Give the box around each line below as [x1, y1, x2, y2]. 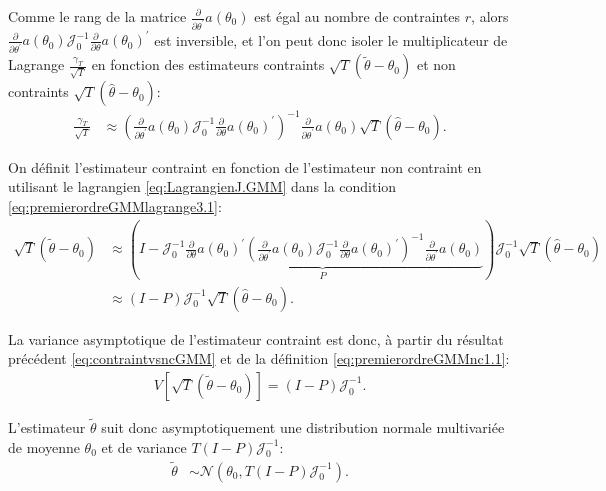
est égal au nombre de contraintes [254, 6, 461, 26]
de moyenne [8, 436, 80, 457]
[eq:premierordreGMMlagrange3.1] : [8, 195, 222, 216]
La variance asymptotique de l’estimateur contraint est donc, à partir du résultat [8, 328, 504, 349]
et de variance [101, 436, 187, 457]
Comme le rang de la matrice [8, 6, 187, 26]
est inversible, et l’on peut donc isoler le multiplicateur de [154, 29, 508, 50]
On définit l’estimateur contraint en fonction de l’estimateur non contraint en [8, 156, 482, 177]
